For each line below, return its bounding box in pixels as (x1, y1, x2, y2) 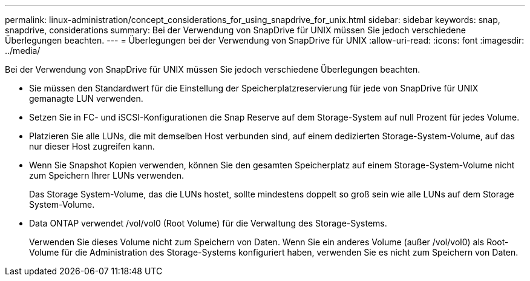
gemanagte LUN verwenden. (29, 93, 143, 104)
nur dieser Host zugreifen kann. (29, 141, 155, 151)
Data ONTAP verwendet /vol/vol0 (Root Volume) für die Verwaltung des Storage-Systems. (29, 218, 387, 228)
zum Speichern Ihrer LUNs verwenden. (29, 170, 184, 180)
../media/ (5, 45, 41, 56)
